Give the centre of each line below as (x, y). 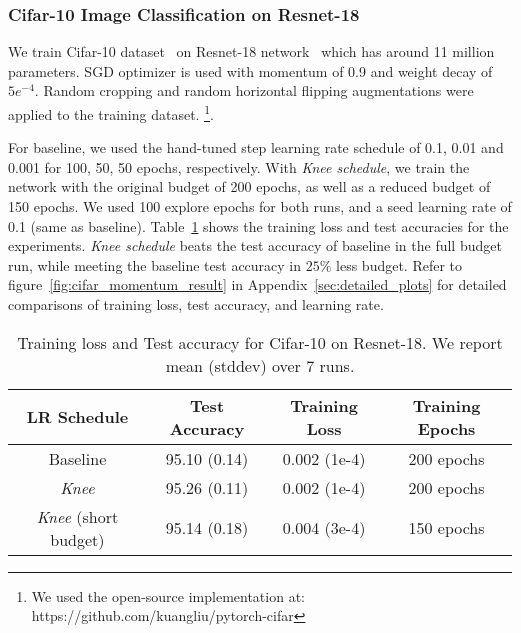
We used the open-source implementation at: (168, 595)
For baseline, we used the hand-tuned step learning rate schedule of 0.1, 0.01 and (256, 147)
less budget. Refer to (399, 264)
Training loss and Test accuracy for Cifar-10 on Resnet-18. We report (260, 342)
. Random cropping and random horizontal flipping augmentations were (254, 90)
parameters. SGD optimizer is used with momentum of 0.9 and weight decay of (250, 70)
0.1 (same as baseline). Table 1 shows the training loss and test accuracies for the (258, 225)
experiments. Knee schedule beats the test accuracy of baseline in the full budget (255, 245)
